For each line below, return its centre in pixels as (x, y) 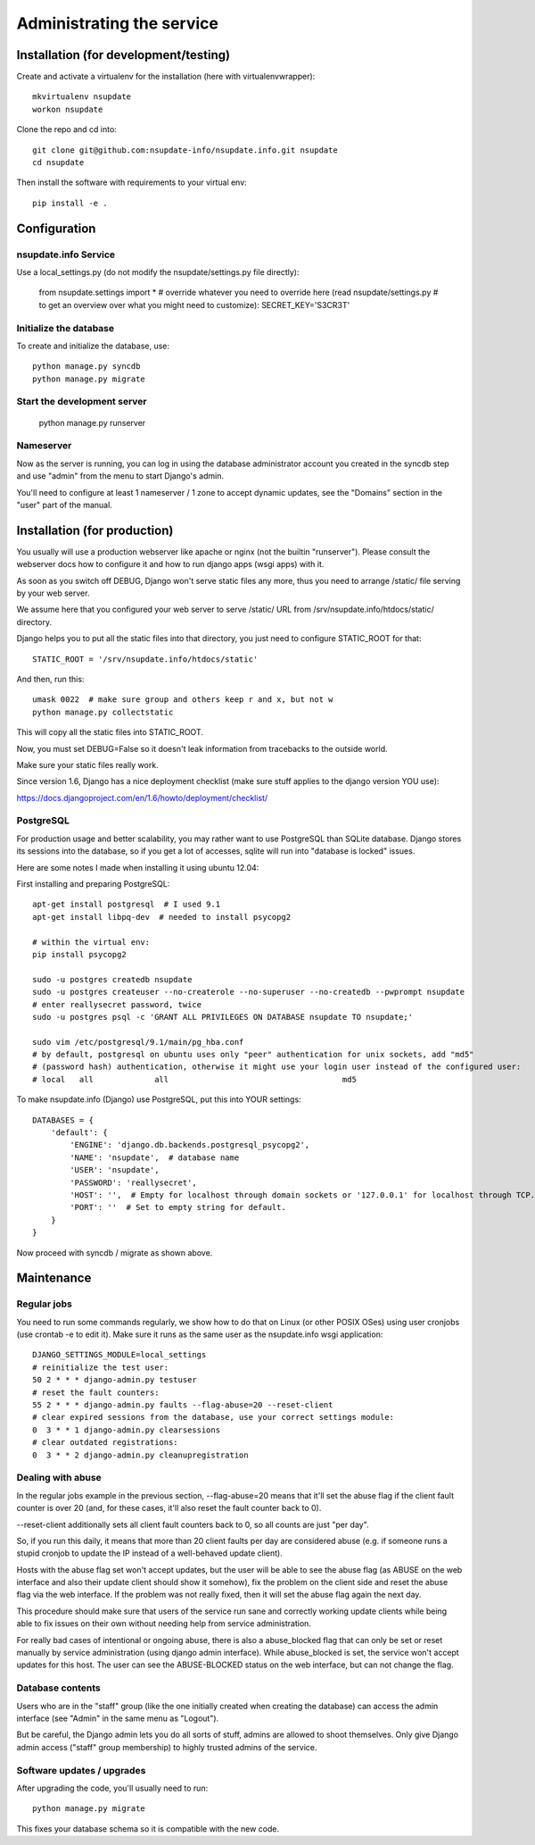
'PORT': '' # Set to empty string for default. (178, 1207)
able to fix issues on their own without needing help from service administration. (164, 1624)
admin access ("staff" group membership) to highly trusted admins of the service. (167, 1747)
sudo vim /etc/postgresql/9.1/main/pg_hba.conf (138, 1042)
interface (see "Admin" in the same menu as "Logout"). (118, 1718)
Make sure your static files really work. (88, 764)
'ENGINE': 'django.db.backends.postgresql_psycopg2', (190, 1145)
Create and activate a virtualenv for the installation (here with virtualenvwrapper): (166, 77)
